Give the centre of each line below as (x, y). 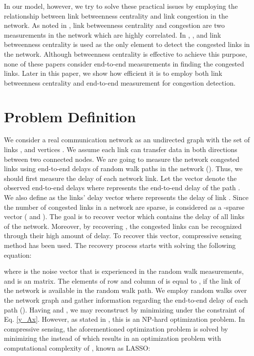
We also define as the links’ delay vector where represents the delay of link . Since (126, 197)
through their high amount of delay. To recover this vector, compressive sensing (123, 235)
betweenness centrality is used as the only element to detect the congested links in (127, 44)
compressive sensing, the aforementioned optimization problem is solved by (116, 328)
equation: (18, 255)
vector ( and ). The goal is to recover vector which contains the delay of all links (124, 216)
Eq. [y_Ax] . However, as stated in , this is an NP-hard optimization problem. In (125, 319)
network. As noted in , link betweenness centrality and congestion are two (114, 25)
